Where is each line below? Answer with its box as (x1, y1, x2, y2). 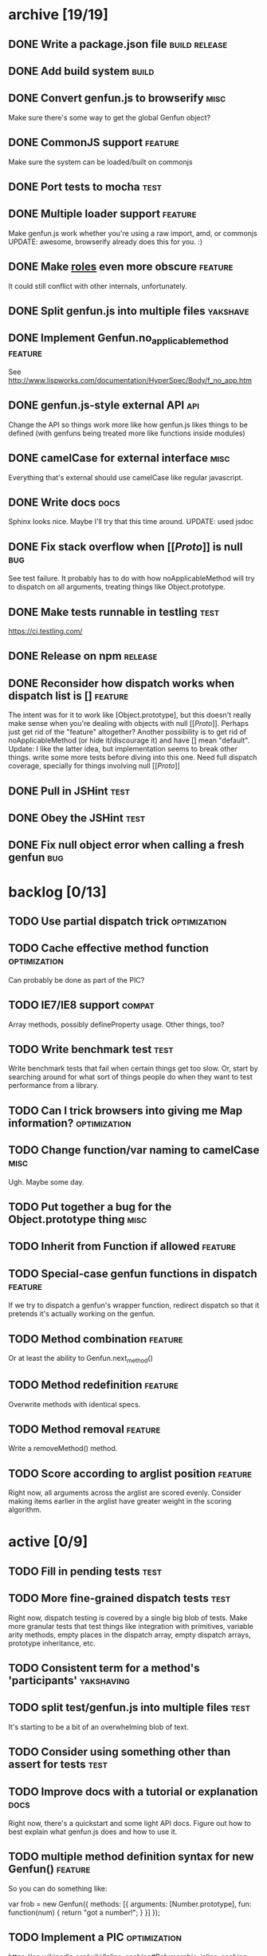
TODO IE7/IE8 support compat (8, 999, 155, 1012)
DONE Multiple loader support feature (8, 207, 197, 221)
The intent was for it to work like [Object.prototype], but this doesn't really (8, 710, 252, 720)
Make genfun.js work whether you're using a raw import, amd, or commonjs (8, 228, 257, 238)
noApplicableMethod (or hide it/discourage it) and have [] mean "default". (8, 735, 250, 745)
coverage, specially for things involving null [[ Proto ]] (8, 761, 181, 771)
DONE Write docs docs (8, 496, 120, 510)
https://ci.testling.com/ (8, 626, 83, 636)
